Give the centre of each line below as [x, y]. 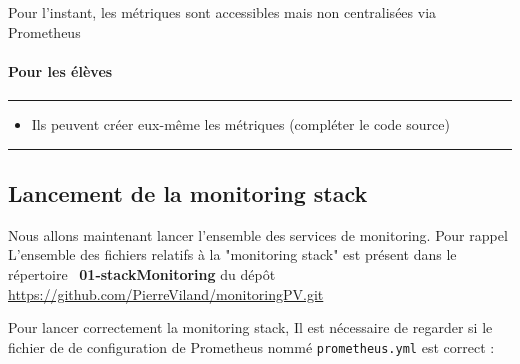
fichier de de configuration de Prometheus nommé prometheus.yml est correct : [251, 346]
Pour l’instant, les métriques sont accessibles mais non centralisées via [222, 12]
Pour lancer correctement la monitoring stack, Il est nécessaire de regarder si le [250, 327]
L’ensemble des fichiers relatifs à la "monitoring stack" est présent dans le [232, 254]
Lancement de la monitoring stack [188, 192]
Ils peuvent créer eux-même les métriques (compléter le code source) [240, 123]
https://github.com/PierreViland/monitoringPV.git [166, 293]
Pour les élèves [60, 70]
